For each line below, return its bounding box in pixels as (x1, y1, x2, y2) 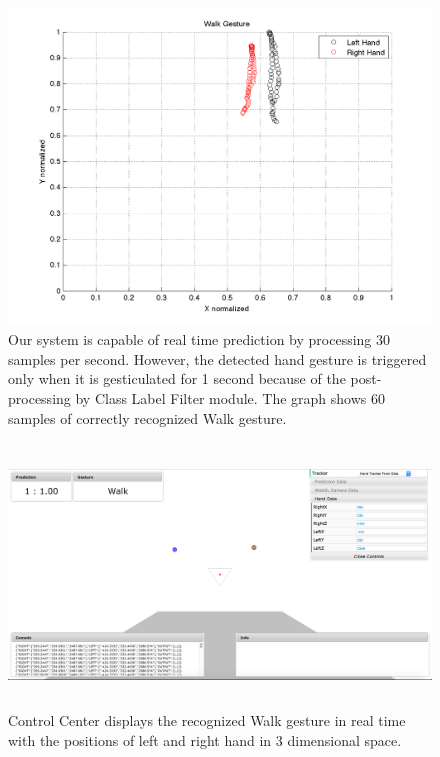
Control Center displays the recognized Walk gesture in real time (8, 710, 406, 731)
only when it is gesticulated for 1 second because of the (8, 368, 346, 389)
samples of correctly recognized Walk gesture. (8, 407, 287, 428)
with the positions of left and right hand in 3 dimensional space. (8, 729, 402, 750)
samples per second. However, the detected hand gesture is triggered (8, 348, 427, 369)
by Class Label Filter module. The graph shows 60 (75, 387, 386, 408)
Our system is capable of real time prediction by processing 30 (8, 329, 391, 350)
